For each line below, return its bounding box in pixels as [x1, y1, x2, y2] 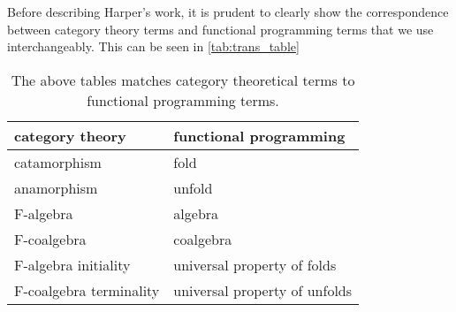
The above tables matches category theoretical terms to [11, 69, 355, 90]
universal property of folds [173, 254, 337, 275]
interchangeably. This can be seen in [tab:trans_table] [7, 37, 300, 56]
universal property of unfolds [173, 279, 353, 301]
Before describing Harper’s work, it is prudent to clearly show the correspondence [7, 3, 449, 20]
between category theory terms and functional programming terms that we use [7, 19, 434, 38]
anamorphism [14, 177, 98, 198]
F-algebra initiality [14, 254, 131, 275]
